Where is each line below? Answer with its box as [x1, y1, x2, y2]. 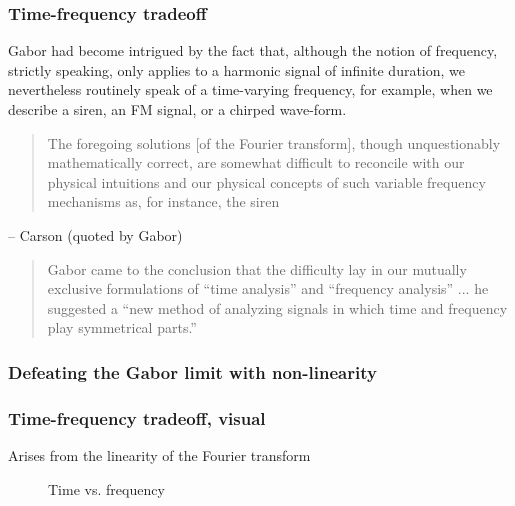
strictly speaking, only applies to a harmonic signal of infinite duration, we [8, 59, 466, 80]
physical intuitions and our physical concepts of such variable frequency [47, 171, 486, 192]
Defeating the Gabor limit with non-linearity [8, 359, 377, 384]
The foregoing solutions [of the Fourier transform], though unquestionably [47, 132, 501, 153]
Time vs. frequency [48, 478, 165, 499]
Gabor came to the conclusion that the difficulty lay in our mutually [47, 258, 467, 279]
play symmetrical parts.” [47, 317, 197, 338]
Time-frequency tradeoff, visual [8, 405, 266, 430]
